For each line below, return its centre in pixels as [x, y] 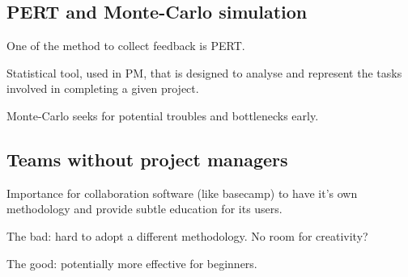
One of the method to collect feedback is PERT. [126, 46]
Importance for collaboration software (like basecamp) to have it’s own [182, 193]
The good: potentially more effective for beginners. [132, 263]
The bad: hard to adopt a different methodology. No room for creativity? [187, 235]
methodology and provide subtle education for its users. [144, 209]
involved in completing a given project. [103, 88]
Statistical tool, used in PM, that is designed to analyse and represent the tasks [204, 72]
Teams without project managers [147, 159]
